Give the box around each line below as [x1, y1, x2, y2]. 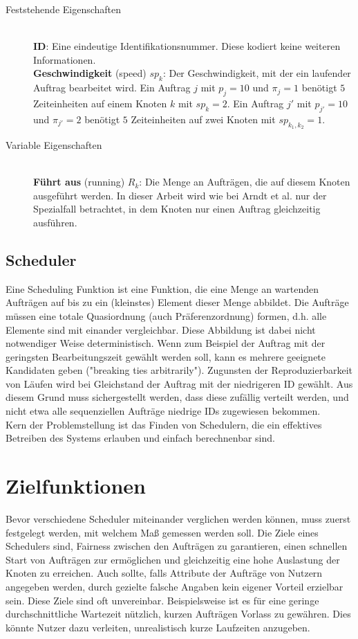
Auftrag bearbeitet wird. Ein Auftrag [33, 80, 191, 95]
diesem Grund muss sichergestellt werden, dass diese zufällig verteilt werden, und [6, 390, 349, 404]
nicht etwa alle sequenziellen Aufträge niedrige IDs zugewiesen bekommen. [6, 404, 321, 418]
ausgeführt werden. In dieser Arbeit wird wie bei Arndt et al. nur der [33, 188, 327, 202]
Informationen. [33, 52, 96, 66]
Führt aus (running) [33, 174, 125, 189]
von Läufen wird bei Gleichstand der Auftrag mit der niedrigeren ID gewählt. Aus [6, 376, 353, 390]
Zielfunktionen [6, 471, 147, 500]
